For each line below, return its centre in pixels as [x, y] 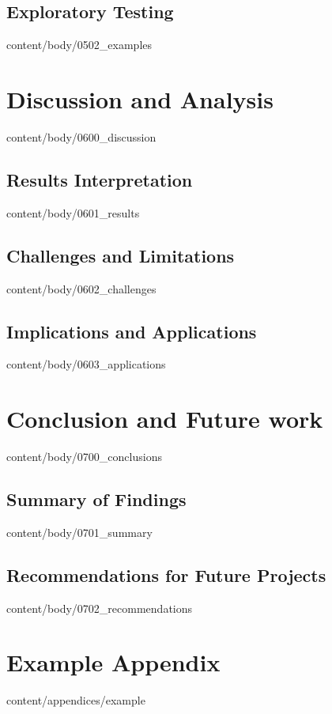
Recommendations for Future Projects [166, 574]
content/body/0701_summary [79, 532]
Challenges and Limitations [121, 255]
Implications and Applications [132, 331]
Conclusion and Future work [165, 419]
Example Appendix [113, 662]
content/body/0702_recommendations [100, 608]
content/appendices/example [76, 700]
